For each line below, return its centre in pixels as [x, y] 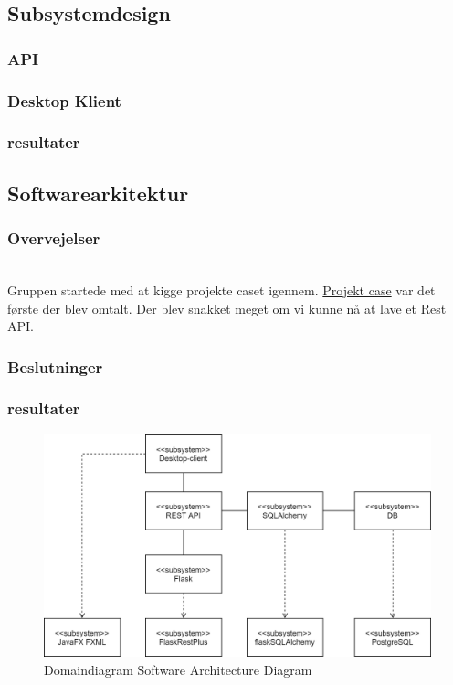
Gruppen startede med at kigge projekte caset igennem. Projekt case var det [221, 289]
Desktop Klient [64, 100]
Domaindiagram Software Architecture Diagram [178, 669]
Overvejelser [54, 238]
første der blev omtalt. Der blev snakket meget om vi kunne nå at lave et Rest [227, 308]
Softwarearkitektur [98, 193]
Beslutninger [55, 366]
